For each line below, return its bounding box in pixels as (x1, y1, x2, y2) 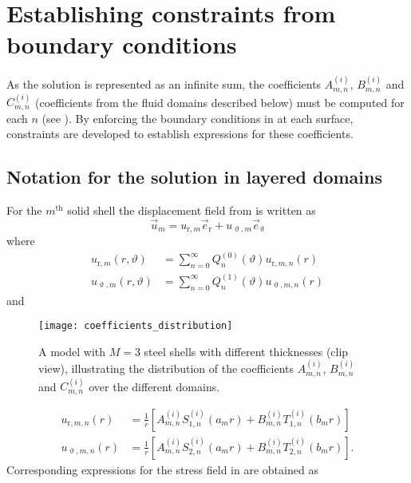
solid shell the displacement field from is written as (67, 202, 316, 219)
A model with (38, 342, 105, 359)
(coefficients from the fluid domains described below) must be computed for (34, 93, 405, 110)
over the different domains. (89, 378, 220, 394)
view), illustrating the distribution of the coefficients (38, 360, 294, 377)
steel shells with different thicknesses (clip (144, 342, 349, 359)
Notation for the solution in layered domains (6, 164, 382, 189)
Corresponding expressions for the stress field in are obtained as (6, 461, 318, 477)
